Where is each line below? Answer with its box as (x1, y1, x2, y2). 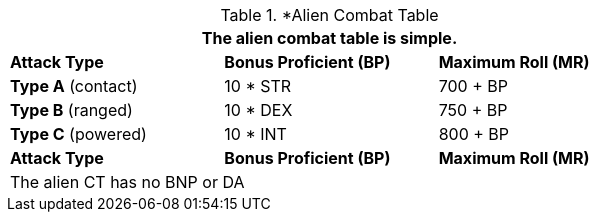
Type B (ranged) (10, 100, 133, 120)
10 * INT (224, 124, 287, 144)
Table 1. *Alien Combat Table (220, 5, 439, 25)
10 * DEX (224, 100, 293, 120)
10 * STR (224, 76, 292, 96)
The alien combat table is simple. (201, 28, 458, 48)
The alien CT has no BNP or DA (10, 172, 245, 192)
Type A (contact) (10, 76, 138, 96)
